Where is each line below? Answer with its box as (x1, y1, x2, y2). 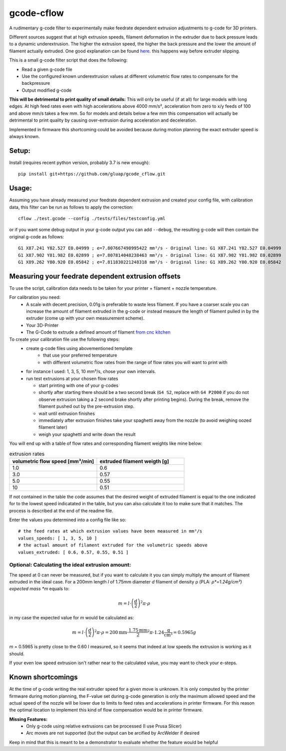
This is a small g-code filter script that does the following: (9, 57, 128, 63)
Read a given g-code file (21, 66, 72, 72)
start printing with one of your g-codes (38, 382, 119, 388)
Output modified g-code (21, 87, 72, 93)
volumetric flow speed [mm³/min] (12, 458, 94, 465)
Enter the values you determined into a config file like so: (9, 517, 127, 523)
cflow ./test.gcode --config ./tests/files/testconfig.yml (18, 216, 166, 221)
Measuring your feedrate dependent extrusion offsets (9, 272, 181, 280)
